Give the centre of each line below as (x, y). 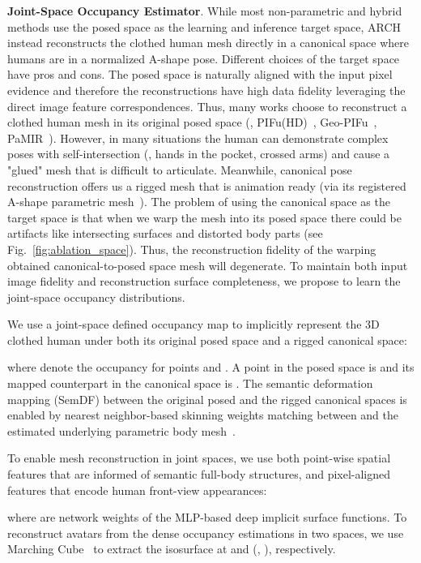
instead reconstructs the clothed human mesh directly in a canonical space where (208, 43)
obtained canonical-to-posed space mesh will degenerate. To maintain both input (208, 265)
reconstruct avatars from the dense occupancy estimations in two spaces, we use (206, 533)
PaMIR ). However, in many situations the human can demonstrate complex (198, 138)
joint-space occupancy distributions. (96, 297)
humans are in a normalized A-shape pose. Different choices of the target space (204, 58)
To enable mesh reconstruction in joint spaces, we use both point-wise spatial (199, 458)
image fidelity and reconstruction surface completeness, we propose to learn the (204, 281)
